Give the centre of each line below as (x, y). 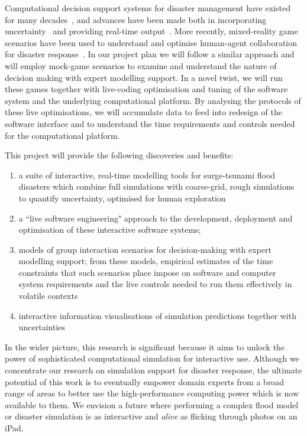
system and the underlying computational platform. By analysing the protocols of (153, 100)
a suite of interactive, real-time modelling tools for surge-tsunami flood (147, 175)
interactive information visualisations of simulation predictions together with (157, 315)
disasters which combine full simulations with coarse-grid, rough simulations (156, 186)
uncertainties (42, 327)
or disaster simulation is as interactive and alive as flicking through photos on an (151, 416)
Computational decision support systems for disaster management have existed (148, 8)
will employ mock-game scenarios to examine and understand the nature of (141, 65)
